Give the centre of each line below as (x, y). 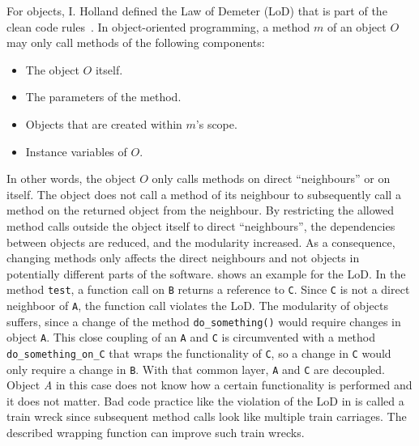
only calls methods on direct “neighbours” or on (271, 178)
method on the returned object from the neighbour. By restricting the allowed (201, 210)
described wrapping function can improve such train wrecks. (156, 433)
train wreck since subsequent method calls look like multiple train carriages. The (207, 416)
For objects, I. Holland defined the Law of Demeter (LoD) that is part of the (197, 11)
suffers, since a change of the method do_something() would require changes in (204, 321)
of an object (357, 26)
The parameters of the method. (103, 97)
